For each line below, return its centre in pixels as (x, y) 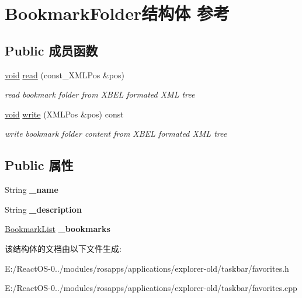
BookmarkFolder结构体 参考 (117, 13)
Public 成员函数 (51, 50)
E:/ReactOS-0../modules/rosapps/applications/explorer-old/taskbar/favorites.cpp (151, 288)
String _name (32, 190)
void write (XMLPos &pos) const (64, 114)
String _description (43, 209)
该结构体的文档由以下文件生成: (63, 248)
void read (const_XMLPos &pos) (65, 74)
